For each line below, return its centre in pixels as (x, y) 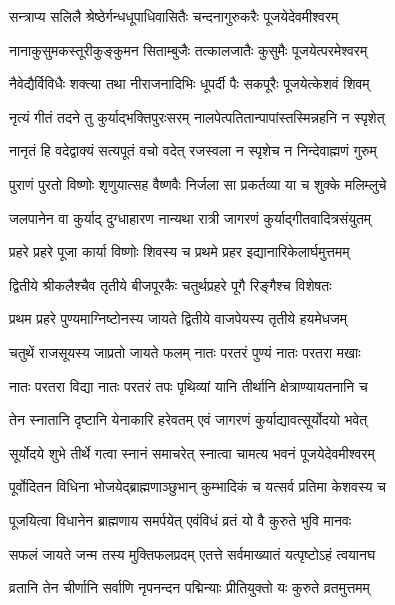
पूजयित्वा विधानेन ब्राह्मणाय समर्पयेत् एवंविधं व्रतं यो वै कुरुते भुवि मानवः (180, 519)
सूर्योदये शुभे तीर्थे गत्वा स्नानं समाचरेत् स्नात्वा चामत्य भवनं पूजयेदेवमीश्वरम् (192, 452)
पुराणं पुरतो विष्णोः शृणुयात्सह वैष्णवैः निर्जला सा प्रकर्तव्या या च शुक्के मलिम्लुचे (198, 183)
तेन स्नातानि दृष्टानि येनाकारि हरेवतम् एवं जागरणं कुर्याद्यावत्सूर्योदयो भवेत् (188, 419)
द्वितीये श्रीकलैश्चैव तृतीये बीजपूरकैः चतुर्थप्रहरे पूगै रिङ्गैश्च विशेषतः (170, 284)
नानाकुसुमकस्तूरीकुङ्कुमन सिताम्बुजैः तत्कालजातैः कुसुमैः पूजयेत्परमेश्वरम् (188, 49)
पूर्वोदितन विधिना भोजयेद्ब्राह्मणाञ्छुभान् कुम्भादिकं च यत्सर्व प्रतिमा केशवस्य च (197, 486)
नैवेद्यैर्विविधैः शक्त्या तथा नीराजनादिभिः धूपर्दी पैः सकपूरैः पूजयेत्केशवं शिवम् (189, 83)
